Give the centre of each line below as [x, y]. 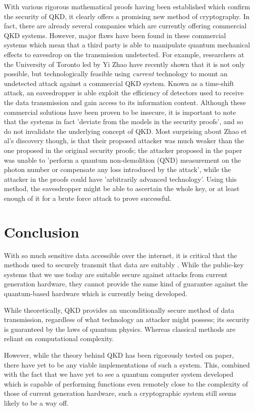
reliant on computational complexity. [59, 338]
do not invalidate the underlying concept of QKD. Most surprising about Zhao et [126, 131]
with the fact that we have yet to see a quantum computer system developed [119, 374]
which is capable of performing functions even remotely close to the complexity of [126, 383]
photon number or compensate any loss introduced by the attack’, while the [117, 169]
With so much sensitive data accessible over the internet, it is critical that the [120, 255]
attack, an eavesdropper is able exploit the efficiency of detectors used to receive [124, 93]
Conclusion [42, 231]
